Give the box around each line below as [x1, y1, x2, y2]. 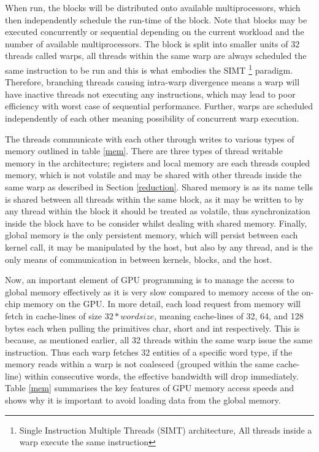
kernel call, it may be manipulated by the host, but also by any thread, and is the [5, 240, 313, 253]
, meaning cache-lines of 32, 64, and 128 [154, 309, 304, 322]
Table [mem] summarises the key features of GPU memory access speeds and [5, 381, 294, 394]
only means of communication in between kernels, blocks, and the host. [5, 252, 272, 265]
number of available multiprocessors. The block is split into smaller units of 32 [5, 37, 300, 50]
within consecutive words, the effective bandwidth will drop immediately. [24, 369, 299, 382]
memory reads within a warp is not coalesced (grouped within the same [5, 357, 274, 370]
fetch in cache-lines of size [5, 309, 102, 322]
